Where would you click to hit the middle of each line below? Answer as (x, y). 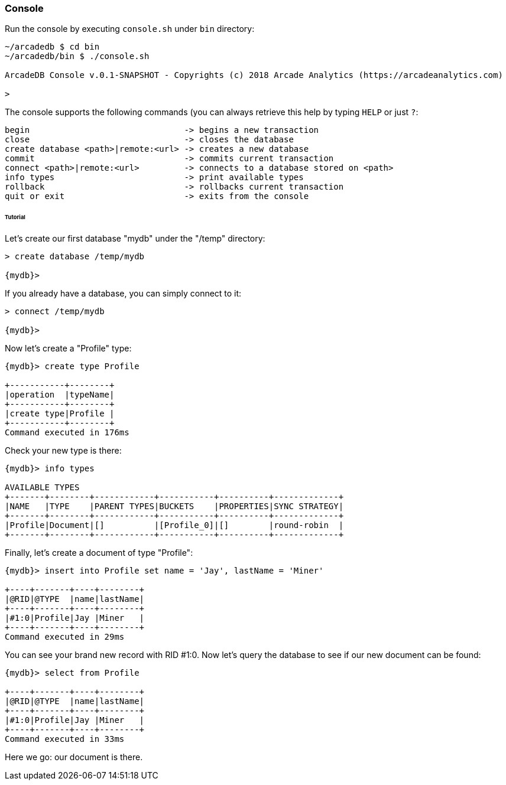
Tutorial (15, 217)
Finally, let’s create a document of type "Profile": (99, 553)
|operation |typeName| (60, 395)
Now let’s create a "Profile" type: (68, 348)
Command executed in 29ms (65, 637)
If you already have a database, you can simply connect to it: (123, 294)
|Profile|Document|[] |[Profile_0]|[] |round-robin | (174, 525)
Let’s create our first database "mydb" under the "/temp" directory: (135, 239)
